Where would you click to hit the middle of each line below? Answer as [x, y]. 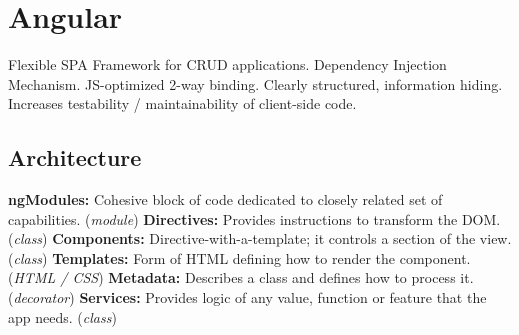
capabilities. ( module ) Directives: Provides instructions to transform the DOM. [254, 218]
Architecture [75, 157]
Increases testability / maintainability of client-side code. [182, 103]
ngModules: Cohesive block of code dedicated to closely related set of [225, 199]
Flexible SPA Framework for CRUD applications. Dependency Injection [227, 64]
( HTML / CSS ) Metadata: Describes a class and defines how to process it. [241, 277]
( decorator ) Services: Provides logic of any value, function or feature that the [247, 297]
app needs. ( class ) [62, 316]
